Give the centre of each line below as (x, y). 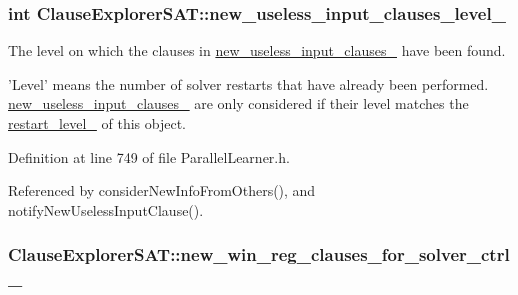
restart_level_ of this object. (97, 123)
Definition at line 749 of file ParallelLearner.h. (149, 156)
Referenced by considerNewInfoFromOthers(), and (162, 190)
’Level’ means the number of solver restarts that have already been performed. (248, 83)
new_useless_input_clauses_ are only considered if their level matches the (238, 103)
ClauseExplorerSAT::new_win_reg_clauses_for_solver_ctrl (259, 254)
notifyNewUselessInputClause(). (106, 209)
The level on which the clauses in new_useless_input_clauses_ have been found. (257, 50)
